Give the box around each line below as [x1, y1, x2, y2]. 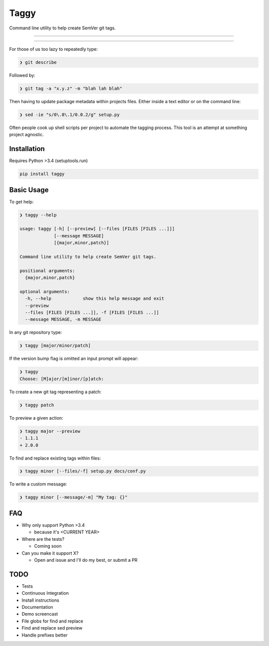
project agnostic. [9, 132, 44, 138]
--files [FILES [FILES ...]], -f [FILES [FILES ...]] [25, 310, 159, 316]
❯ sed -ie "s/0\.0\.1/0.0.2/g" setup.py [19, 112, 120, 117]
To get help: [9, 198, 34, 204]
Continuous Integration [21, 590, 69, 596]
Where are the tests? [21, 536, 65, 542]
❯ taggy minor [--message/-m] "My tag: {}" [19, 494, 128, 500]
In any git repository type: [9, 329, 62, 335]
